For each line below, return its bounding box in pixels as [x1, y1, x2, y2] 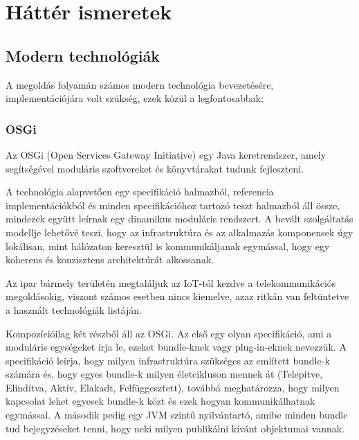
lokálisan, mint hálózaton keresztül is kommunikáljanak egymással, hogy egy [6, 238, 330, 253]
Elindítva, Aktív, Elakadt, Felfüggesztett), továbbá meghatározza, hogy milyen [6, 380, 340, 394]
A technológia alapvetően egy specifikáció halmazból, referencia [6, 184, 274, 199]
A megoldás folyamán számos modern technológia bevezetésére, [6, 77, 274, 91]
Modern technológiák [6, 44, 160, 66]
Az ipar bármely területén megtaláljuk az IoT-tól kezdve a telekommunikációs [6, 275, 336, 290]
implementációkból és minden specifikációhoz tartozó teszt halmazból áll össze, [6, 197, 340, 212]
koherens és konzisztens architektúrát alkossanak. [6, 252, 214, 267]
